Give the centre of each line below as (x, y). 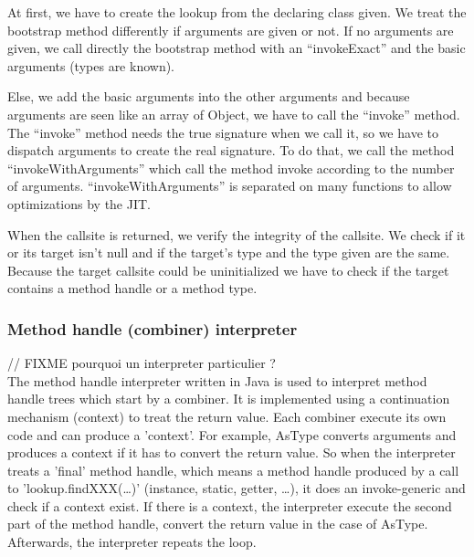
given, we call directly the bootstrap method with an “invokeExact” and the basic (237, 48)
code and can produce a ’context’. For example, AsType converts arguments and (232, 434)
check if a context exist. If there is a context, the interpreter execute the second (230, 505)
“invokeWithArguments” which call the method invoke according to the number (231, 168)
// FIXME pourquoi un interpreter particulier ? (142, 363)
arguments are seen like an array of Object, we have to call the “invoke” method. (234, 114)
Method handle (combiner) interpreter (153, 328)
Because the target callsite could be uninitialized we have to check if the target (228, 270)
